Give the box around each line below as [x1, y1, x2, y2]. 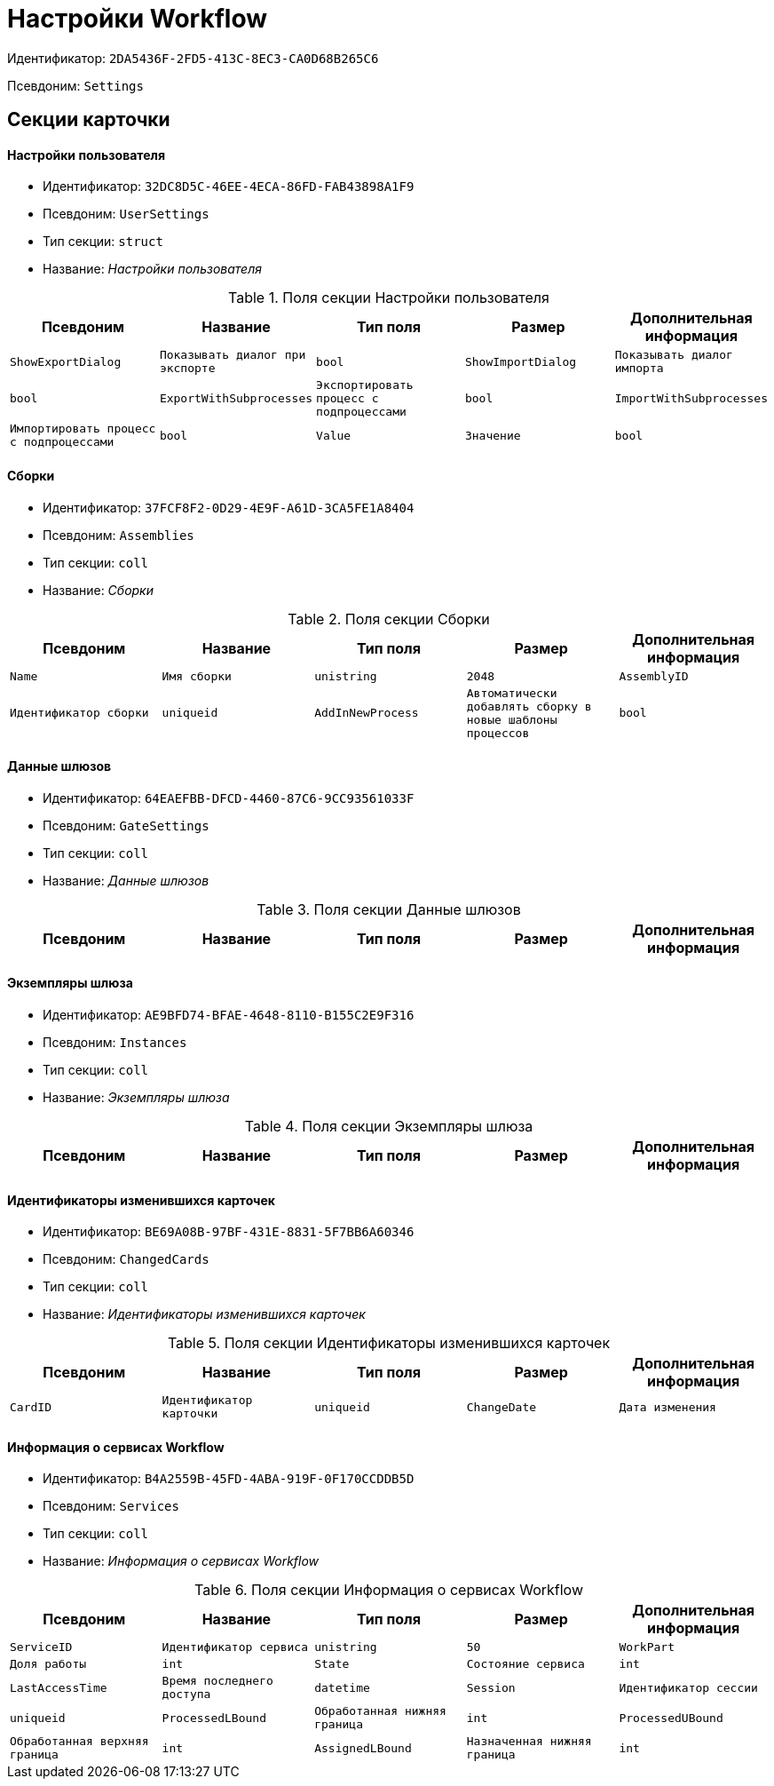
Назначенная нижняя [466, 1734, 592, 1749]
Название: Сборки [43, 582, 154, 598]
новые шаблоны [466, 712, 557, 726]
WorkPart [619, 1640, 675, 1655]
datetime [314, 1680, 370, 1695]
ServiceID [10, 1640, 73, 1655]
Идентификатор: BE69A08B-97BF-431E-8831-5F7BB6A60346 [43, 1224, 415, 1240]
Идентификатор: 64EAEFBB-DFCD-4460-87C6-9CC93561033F [43, 790, 415, 806]
